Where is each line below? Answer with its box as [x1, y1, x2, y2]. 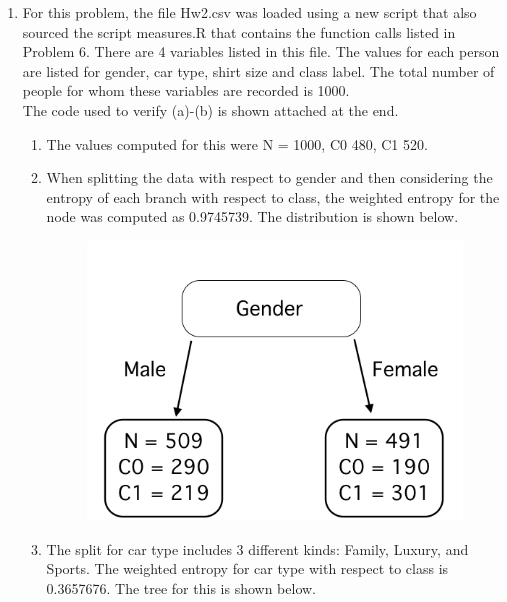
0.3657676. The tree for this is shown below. [46, 577, 316, 598]
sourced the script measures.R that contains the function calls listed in [22, 21, 456, 42]
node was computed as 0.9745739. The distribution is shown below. [46, 206, 459, 227]
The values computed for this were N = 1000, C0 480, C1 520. [46, 133, 428, 154]
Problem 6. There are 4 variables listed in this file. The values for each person [22, 41, 500, 62]
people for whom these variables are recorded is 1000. [22, 80, 350, 101]
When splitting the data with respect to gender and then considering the [46, 167, 493, 188]
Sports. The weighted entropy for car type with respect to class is [46, 558, 449, 579]
